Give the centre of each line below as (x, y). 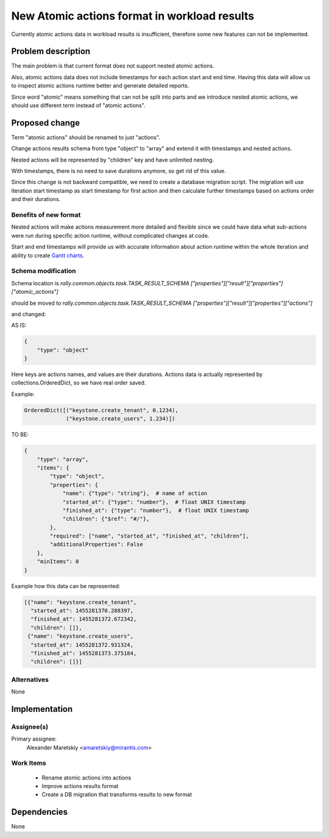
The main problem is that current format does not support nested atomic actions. (113, 66)
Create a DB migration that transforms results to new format (117, 795)
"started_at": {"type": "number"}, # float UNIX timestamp (154, 502)
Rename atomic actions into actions (86, 778)
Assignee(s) (30, 726)
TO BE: (20, 435)
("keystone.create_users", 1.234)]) (121, 419)
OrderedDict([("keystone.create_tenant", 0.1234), (101, 410)
